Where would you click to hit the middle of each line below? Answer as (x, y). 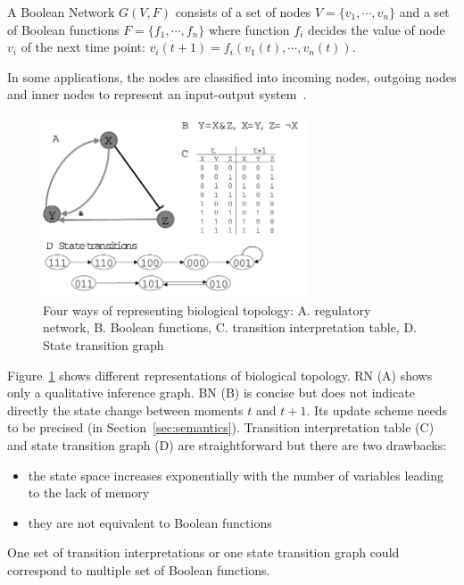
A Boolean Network (61, 12)
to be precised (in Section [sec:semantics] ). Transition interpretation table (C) (221, 427)
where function (249, 29)
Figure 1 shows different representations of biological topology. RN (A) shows (220, 375)
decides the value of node (377, 29)
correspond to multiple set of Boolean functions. (139, 569)
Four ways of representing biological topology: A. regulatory (207, 309)
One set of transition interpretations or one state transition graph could (203, 552)
